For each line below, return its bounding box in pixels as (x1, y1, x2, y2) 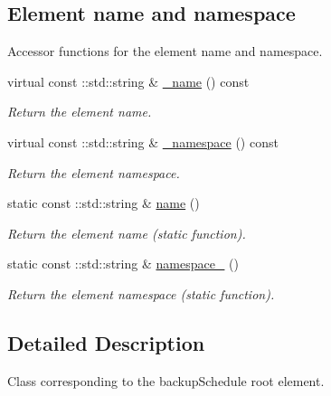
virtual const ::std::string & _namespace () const (7, 132, 279, 151)
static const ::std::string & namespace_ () (7, 254, 239, 273)
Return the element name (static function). (7, 223, 246, 242)
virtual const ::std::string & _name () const (7, 71, 250, 90)
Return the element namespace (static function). (7, 284, 275, 303)
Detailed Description (7, 328, 205, 356)
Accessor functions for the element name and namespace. (7, 42, 323, 61)
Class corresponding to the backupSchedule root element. (7, 371, 325, 390)
